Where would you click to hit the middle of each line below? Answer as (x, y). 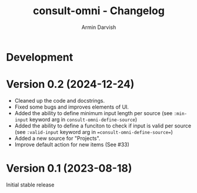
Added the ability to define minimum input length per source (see (94, 113)
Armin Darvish (99, 27)
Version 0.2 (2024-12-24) (70, 84)
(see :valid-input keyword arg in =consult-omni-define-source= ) (94, 132)
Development (40, 57)
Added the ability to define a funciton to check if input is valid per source (103, 126)
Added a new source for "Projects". (57, 138)
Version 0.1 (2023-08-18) (69, 169)
